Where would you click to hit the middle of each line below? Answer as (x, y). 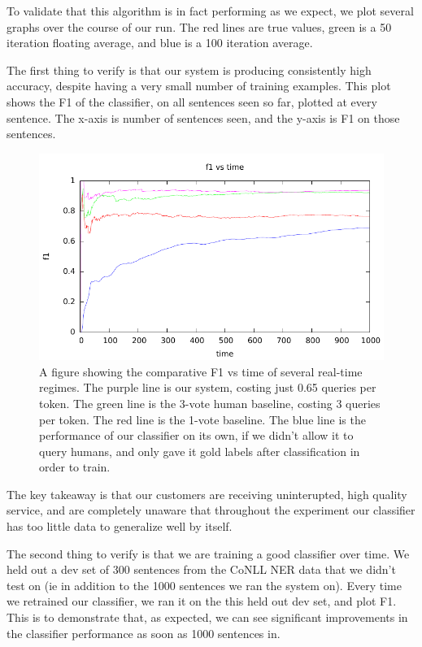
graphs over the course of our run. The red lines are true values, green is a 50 (199, 26)
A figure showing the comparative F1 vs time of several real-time (201, 371)
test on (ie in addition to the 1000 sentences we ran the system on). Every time (204, 585)
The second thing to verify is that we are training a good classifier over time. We (208, 553)
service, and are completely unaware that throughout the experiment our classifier (211, 510)
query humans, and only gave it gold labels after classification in (200, 451)
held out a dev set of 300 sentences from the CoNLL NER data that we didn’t (201, 569)
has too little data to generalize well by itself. (120, 526)
